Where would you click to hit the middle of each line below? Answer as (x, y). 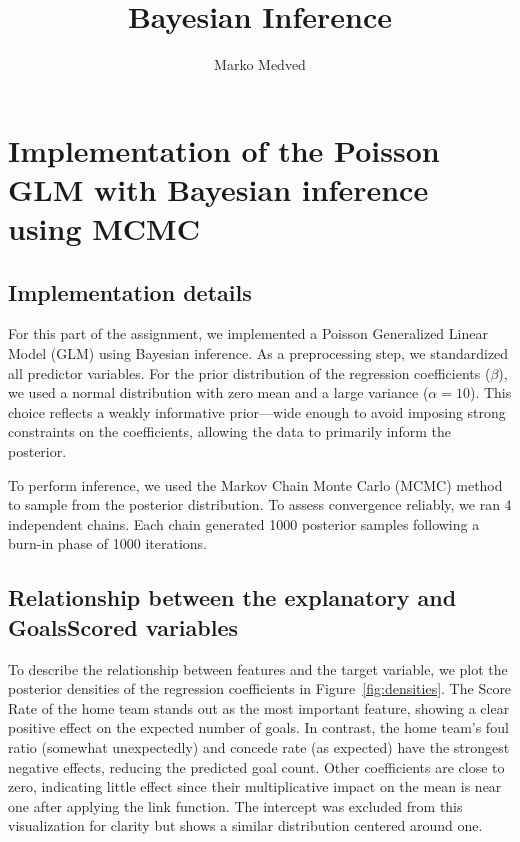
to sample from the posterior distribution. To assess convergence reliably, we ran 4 (260, 504)
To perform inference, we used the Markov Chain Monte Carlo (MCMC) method (255, 484)
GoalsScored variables (123, 626)
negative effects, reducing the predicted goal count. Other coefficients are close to (256, 766)
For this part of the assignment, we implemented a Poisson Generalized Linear (248, 333)
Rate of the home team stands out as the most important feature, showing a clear (259, 707)
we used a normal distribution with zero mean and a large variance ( (218, 392)
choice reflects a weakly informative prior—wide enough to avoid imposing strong (257, 411)
